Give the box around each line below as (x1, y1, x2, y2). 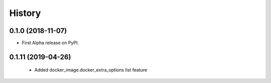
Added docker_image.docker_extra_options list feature (34, 67, 148, 73)
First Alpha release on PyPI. (22, 40, 79, 46)
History (9, 7, 41, 18)
